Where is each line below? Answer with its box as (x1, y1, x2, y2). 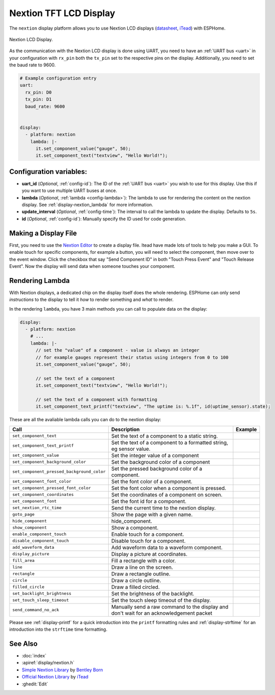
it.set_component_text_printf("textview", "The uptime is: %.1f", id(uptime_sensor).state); (36, 404, 271, 410)
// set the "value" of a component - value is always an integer (36, 347, 200, 353)
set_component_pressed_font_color (12, 485, 91, 491)
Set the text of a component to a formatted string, (111, 439, 228, 446)
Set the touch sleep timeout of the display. (111, 597, 211, 604)
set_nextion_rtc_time (12, 505, 62, 511)
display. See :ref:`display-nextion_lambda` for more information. (22, 202, 153, 208)
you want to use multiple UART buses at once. (22, 187, 117, 193)
